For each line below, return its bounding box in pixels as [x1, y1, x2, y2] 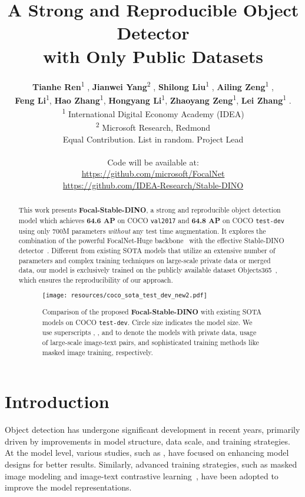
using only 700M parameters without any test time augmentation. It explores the [18, 226, 266, 236]
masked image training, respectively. [42, 347, 153, 357]
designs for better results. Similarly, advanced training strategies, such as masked [5, 458, 297, 470]
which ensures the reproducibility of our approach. [18, 274, 173, 284]
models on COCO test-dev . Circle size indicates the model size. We [42, 317, 253, 327]
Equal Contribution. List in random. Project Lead [62, 132, 244, 145]
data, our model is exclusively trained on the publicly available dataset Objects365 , [18, 265, 277, 275]
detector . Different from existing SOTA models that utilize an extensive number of [18, 245, 276, 255]
